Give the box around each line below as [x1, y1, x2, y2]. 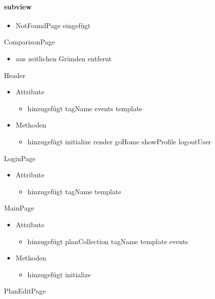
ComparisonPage [4, 37, 55, 47]
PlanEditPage [4, 286, 46, 296]
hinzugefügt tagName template [27, 186, 121, 196]
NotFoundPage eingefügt [15, 20, 91, 30]
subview [4, 1, 32, 11]
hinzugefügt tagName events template [27, 103, 143, 113]
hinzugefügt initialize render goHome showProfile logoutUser [27, 136, 212, 146]
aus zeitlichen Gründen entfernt [15, 53, 111, 63]
